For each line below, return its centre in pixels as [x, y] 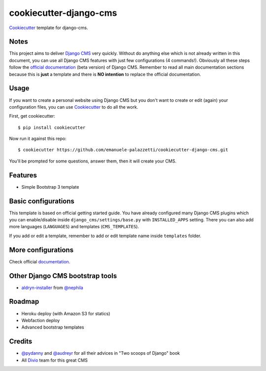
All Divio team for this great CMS [55, 360]
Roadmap [24, 302]
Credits [21, 342]
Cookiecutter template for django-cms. [49, 28]
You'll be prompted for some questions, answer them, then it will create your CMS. [93, 161]
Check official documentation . [40, 261]
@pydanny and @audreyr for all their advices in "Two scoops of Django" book [101, 353]
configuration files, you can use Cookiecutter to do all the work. [74, 107]
